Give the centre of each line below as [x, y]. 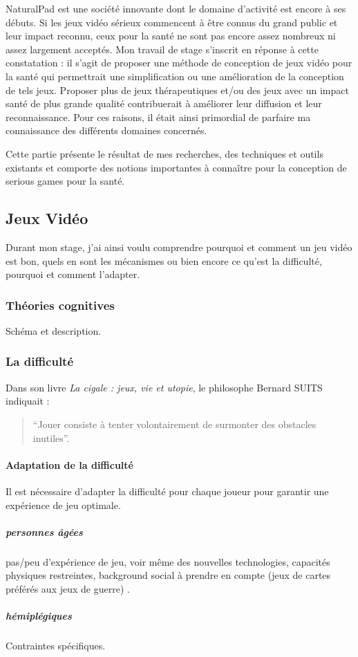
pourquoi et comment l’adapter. [73, 274]
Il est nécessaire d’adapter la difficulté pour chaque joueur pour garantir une [167, 491]
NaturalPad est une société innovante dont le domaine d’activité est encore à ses [176, 8]
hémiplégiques [39, 616]
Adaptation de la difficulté [69, 464]
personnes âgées [44, 531]
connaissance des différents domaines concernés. [106, 130]
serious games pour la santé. [65, 181]
